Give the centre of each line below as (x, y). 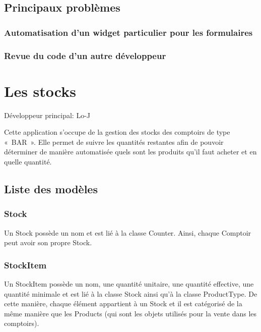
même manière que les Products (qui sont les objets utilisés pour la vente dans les (130, 313)
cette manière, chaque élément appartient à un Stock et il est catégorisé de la (123, 303)
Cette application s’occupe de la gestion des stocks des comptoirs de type (117, 132)
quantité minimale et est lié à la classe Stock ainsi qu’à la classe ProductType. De (131, 293)
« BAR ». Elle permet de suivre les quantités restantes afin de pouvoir (114, 142)
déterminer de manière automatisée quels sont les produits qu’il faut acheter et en (130, 152)
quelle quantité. (28, 161)
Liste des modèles (51, 188)
